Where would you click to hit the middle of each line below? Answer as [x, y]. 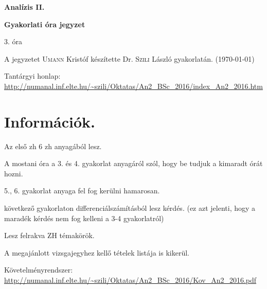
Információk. [50, 121]
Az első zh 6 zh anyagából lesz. [53, 146]
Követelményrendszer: [39, 270]
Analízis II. [24, 7]
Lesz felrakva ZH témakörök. [49, 235]
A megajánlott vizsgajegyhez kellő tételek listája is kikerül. [97, 252]
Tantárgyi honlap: [32, 76]
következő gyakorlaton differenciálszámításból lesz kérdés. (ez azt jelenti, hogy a [130, 208]
